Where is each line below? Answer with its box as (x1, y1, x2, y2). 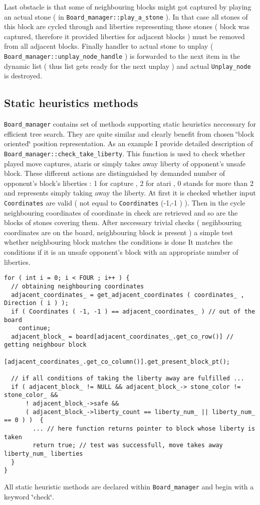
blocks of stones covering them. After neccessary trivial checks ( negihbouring (4, 217, 242, 228)
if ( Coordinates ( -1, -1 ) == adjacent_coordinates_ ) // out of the (11, 308, 255, 315)
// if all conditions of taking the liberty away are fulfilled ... (11, 375, 244, 382)
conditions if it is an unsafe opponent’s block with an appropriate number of (4, 247, 238, 257)
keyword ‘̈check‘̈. (4, 491, 54, 501)
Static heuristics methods (4, 95, 138, 111)
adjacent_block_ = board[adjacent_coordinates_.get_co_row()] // (11, 333, 234, 340)
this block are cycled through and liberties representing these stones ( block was (4, 21, 249, 32)
